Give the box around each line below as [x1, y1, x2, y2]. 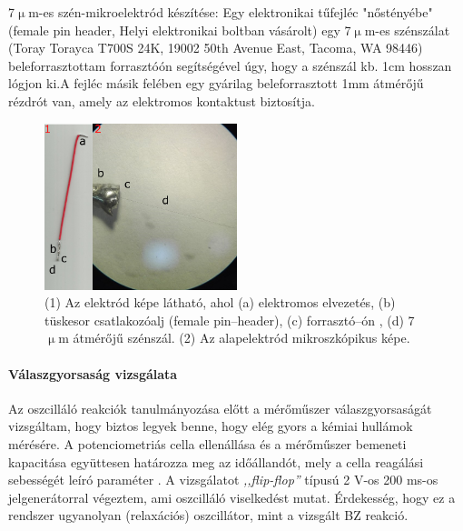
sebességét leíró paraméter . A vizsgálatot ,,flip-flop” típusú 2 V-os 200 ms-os [8, 470, 438, 489]
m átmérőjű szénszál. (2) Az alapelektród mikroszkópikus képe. [58, 328, 410, 347]
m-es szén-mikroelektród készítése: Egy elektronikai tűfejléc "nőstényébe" [28, 3, 433, 21]
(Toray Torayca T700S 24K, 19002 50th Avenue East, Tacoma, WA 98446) [8, 38, 423, 57]
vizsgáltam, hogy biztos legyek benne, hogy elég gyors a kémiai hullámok [8, 416, 413, 436]
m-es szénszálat [364, 20, 450, 39]
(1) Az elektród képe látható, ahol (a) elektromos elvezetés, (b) [44, 293, 396, 312]
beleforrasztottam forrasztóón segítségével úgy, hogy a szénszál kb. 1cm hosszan [8, 55, 452, 75]
